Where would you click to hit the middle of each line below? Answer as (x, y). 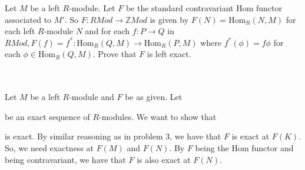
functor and (273, 147)
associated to (28, 19)
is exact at (251, 136)
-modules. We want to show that (158, 116)
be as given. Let (154, 97)
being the (212, 147)
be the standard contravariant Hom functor (204, 8)
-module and (92, 97)
